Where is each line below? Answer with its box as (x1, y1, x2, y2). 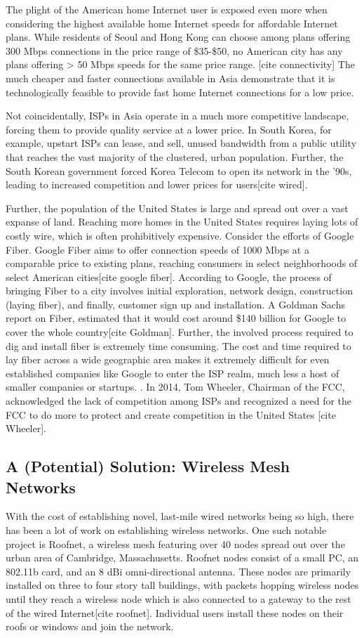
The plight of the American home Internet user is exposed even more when (6, 2, 328, 16)
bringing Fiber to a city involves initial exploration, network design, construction (6, 283, 353, 298)
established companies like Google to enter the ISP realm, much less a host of (6, 365, 339, 380)
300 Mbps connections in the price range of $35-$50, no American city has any (6, 43, 343, 58)
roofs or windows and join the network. (6, 619, 174, 634)
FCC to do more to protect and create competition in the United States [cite (6, 407, 336, 422)
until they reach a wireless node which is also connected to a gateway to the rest (6, 591, 351, 606)
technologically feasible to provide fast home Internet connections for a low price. (6, 84, 354, 99)
